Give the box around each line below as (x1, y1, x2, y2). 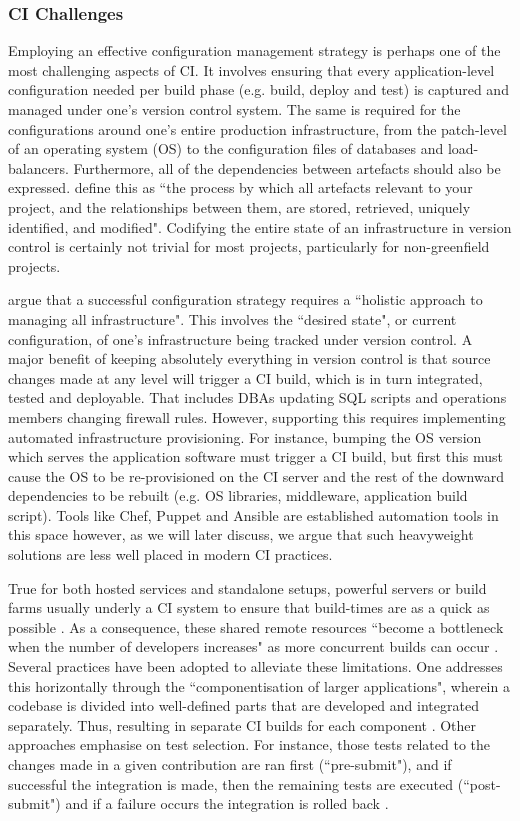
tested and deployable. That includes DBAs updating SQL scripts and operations (8, 387, 507, 408)
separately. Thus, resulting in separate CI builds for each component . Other (8, 714, 477, 735)
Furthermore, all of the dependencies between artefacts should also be (73, 157, 501, 178)
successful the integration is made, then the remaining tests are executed (8, 773, 454, 794)
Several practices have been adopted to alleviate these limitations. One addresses (8, 656, 503, 677)
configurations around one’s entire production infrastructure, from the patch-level (8, 118, 507, 139)
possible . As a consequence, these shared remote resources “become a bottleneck (8, 616, 504, 637)
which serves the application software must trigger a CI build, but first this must (8, 446, 503, 467)
